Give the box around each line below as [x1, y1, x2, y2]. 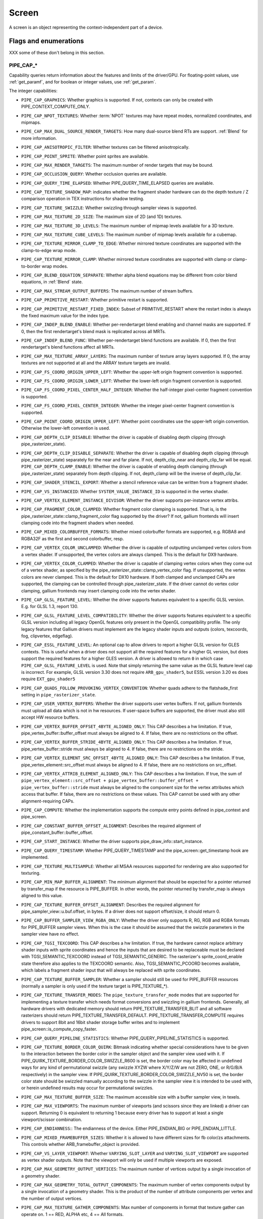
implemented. [21, 854, 49, 860]
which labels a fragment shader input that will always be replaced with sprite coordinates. [21, 967, 202, 973]
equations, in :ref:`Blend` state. [21, 279, 83, 285]
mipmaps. [21, 119, 41, 125]
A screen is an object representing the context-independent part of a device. [9, 24, 163, 30]
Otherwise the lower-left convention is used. [21, 425, 111, 431]
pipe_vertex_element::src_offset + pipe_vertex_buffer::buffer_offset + [21, 778, 199, 784]
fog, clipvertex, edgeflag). [21, 633, 73, 639]
